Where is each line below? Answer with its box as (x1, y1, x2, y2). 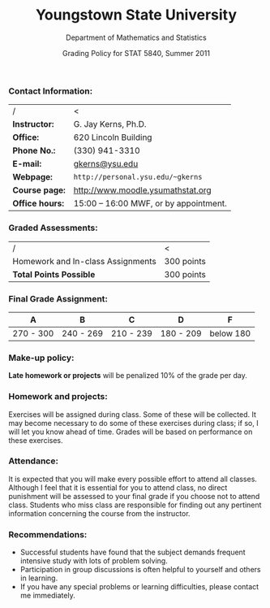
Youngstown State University (35, 6, 238, 24)
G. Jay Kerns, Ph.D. (73, 119, 148, 130)
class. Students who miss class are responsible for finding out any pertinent (8, 500, 262, 510)
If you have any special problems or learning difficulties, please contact (19, 582, 259, 592)
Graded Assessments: (8, 222, 99, 233)
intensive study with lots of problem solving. (19, 556, 168, 566)
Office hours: (12, 198, 65, 209)
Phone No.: (12, 145, 56, 156)
